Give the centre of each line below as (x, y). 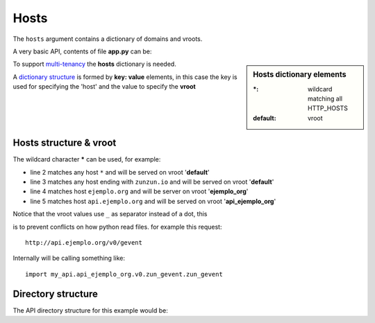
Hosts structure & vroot (65, 143)
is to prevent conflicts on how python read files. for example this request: (117, 227)
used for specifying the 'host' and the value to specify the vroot (104, 87)
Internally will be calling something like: (69, 258)
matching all (325, 98)
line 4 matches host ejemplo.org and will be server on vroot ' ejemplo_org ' (139, 191)
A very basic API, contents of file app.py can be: (82, 51)
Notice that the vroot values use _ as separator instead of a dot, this (110, 214)
